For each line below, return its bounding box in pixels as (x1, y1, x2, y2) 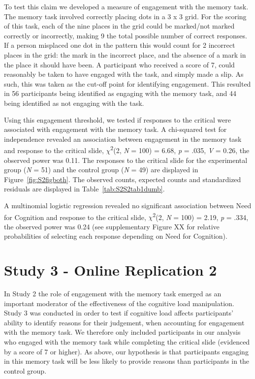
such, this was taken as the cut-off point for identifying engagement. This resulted (4, 78, 251, 89)
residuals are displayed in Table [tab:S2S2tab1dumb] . (4, 184, 165, 194)
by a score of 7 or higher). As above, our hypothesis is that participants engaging (4, 346, 249, 356)
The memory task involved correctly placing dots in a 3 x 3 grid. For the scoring (4, 11, 247, 21)
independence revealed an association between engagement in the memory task (4, 133, 242, 144)
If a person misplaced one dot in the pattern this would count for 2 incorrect (4, 40, 235, 50)
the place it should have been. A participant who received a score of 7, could (4, 59, 235, 69)
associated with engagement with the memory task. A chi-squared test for (4, 124, 227, 134)
